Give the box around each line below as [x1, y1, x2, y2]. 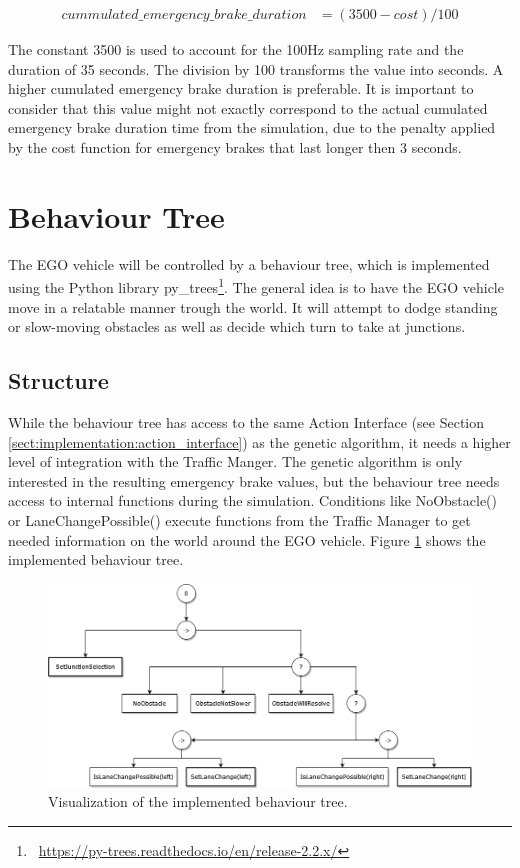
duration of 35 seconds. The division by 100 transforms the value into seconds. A [8, 58, 504, 79]
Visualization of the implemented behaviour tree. [48, 791, 348, 812]
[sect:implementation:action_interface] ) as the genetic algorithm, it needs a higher [8, 431, 511, 452]
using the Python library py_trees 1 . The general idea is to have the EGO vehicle [8, 274, 504, 297]
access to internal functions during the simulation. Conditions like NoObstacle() [8, 490, 498, 511]
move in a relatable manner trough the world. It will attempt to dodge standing [8, 296, 498, 317]
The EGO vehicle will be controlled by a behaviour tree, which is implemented [8, 253, 490, 274]
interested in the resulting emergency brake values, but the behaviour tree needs [8, 470, 500, 491]
